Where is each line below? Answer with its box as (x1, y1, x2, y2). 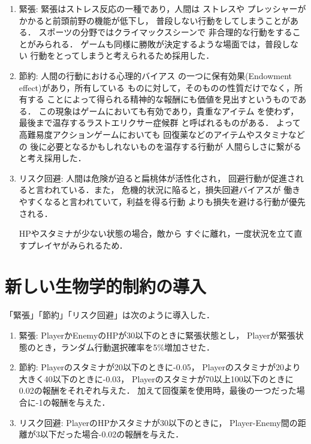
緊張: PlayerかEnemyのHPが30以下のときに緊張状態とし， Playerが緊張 (19, 329, 295, 341)
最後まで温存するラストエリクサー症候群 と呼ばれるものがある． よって (19, 116, 301, 129)
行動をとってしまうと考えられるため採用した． (30, 49, 215, 62)
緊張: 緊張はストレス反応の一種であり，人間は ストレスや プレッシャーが (19, 2, 306, 14)
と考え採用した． (19, 152, 86, 164)
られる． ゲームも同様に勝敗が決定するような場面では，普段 (44, 37, 282, 50)
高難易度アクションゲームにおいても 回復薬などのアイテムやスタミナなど (19, 128, 305, 140)
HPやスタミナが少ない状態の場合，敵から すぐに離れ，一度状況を (19, 227, 277, 240)
